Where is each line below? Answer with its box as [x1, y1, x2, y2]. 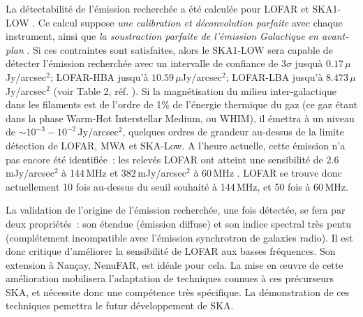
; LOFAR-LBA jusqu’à [225, 69, 323, 84]
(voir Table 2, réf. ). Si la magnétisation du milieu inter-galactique [53, 83, 337, 98]
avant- [321, 29, 349, 43]
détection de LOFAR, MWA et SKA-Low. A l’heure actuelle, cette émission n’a [6, 138, 346, 152]
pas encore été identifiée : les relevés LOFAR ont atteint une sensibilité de [6, 152, 323, 166]
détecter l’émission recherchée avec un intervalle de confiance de [6, 56, 279, 71]
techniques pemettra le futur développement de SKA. [6, 298, 234, 313]
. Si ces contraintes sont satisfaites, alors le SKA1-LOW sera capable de [27, 42, 333, 57]
